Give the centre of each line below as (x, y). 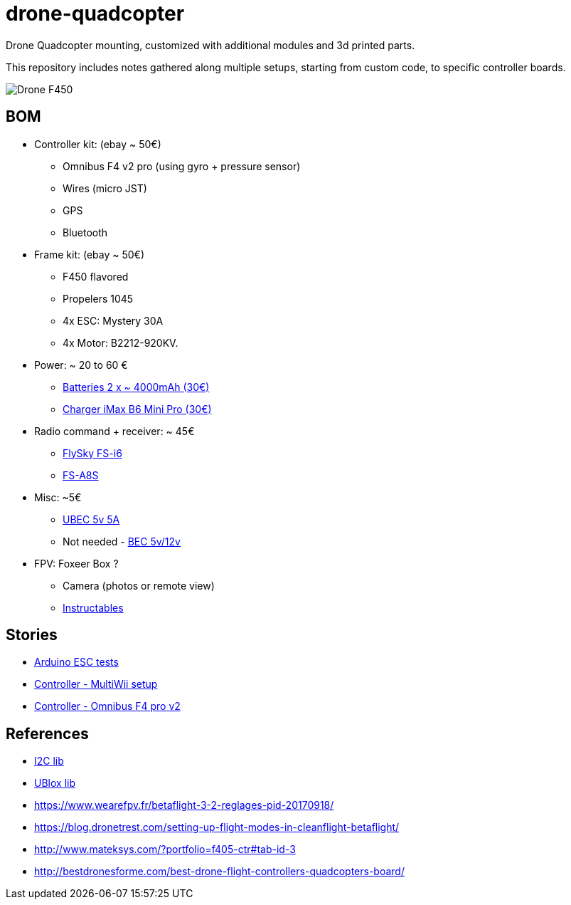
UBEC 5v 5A (91, 519)
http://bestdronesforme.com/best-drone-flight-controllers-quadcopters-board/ (219, 872)
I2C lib (49, 761)
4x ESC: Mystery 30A (113, 320)
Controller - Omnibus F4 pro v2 (107, 706)
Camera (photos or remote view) (139, 585)
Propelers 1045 (98, 298)
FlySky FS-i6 (92, 453)
